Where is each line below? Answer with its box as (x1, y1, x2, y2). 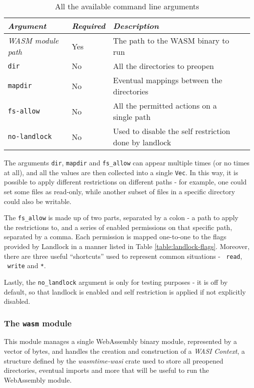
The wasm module (4, 317, 72, 329)
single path (113, 111, 151, 122)
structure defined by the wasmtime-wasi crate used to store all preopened (4, 355, 223, 365)
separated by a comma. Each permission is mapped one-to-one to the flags (4, 231, 227, 242)
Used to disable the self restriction (113, 125, 231, 137)
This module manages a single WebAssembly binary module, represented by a (4, 336, 237, 346)
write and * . (7, 260, 46, 271)
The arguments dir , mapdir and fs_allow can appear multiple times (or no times (4, 158, 250, 167)
